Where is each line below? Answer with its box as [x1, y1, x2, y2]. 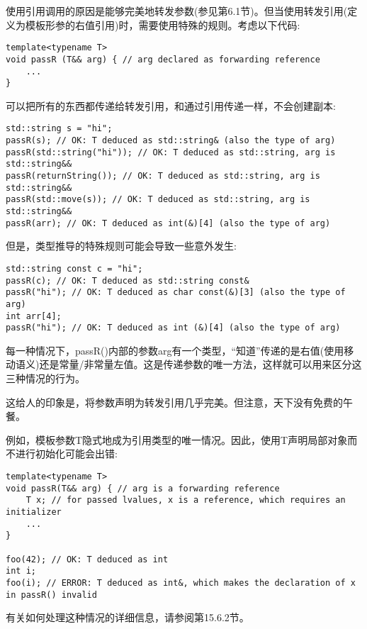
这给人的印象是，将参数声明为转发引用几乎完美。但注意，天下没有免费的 [6, 394, 343, 409]
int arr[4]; [6, 311, 62, 321]
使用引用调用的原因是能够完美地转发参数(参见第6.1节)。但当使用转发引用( [6, 4, 348, 18]
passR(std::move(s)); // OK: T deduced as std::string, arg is [6, 194, 310, 205]
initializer [6, 506, 62, 517]
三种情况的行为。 [6, 371, 85, 386]
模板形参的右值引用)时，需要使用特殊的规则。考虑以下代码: [25, 17, 300, 32]
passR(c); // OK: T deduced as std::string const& [6, 275, 249, 286]
